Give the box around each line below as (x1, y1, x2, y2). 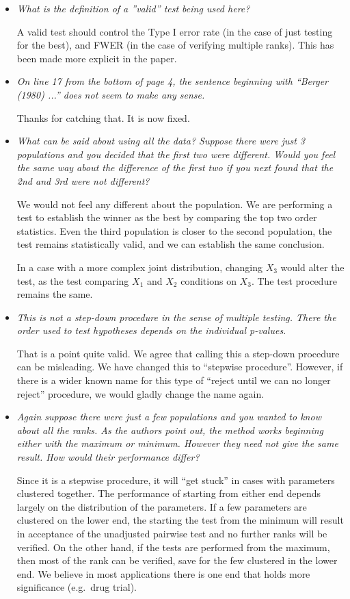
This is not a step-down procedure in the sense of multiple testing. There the (16, 309, 336, 324)
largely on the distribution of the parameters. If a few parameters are (16, 499, 307, 513)
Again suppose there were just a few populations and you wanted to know (16, 409, 321, 424)
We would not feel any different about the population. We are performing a (16, 196, 333, 211)
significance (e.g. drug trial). (16, 580, 137, 594)
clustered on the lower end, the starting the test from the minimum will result (16, 513, 344, 527)
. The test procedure (251, 273, 337, 288)
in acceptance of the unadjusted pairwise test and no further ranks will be (16, 526, 327, 540)
